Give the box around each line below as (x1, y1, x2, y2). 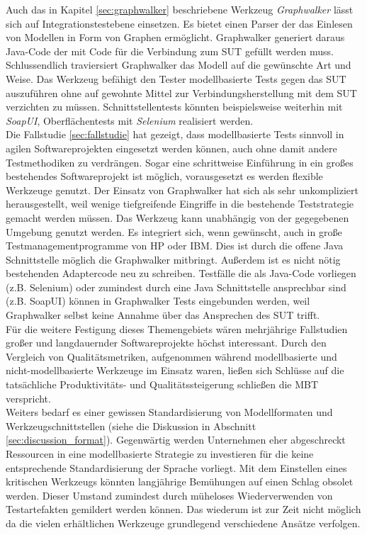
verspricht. (6, 390, 51, 405)
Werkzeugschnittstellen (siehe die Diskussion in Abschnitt (6, 418, 256, 433)
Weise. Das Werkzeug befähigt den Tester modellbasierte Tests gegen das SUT (6, 71, 346, 86)
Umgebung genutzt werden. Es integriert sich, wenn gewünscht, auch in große (6, 224, 342, 239)
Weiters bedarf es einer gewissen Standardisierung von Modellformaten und (6, 405, 333, 419)
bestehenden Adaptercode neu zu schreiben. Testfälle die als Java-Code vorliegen (6, 266, 356, 281)
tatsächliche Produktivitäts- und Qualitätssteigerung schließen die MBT (6, 377, 319, 392)
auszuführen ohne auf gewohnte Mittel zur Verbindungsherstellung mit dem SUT (6, 85, 357, 100)
